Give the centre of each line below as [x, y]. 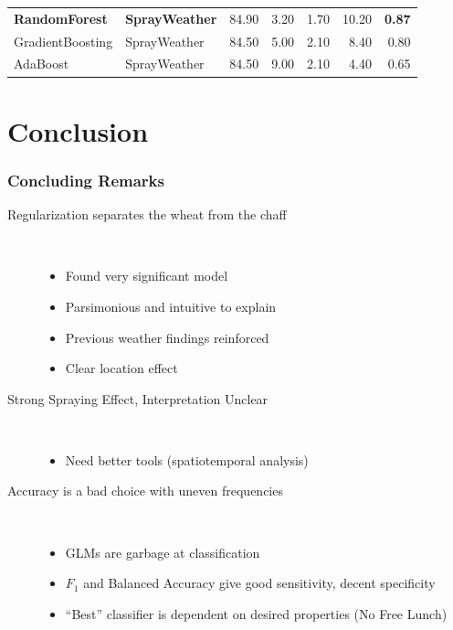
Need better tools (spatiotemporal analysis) [187, 459]
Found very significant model [147, 276]
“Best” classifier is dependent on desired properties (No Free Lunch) [256, 613]
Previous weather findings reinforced [167, 337]
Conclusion [78, 130]
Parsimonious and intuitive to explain [171, 306]
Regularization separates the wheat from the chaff [147, 214]
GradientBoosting [63, 41]
